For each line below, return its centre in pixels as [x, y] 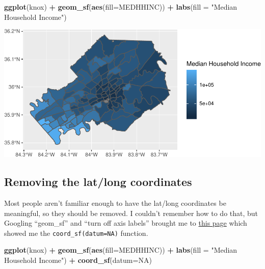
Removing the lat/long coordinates [98, 182]
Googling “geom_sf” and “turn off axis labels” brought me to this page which [126, 223]
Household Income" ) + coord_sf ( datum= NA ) [78, 260]
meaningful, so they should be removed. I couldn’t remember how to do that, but [131, 213]
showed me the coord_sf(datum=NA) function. [76, 233]
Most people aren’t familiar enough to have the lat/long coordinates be [115, 203]
